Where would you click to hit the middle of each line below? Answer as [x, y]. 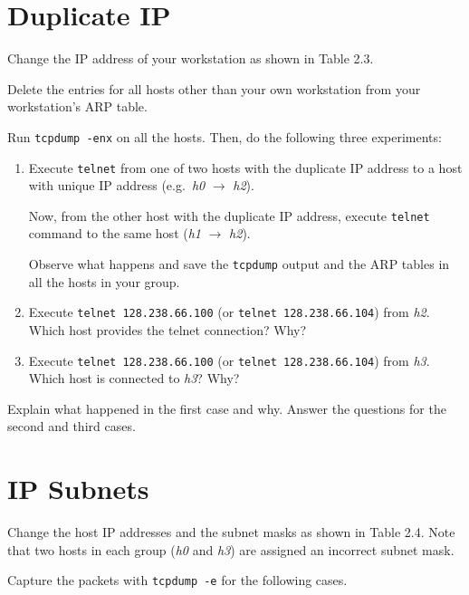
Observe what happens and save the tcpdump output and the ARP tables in [239, 264]
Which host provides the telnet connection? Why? [167, 329]
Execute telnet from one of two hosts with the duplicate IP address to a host [245, 167]
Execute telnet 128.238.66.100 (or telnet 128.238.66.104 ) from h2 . [229, 312]
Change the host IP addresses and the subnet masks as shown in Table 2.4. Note [231, 532]
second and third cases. [72, 426]
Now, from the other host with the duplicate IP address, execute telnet [229, 215]
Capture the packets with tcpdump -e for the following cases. [177, 580]
